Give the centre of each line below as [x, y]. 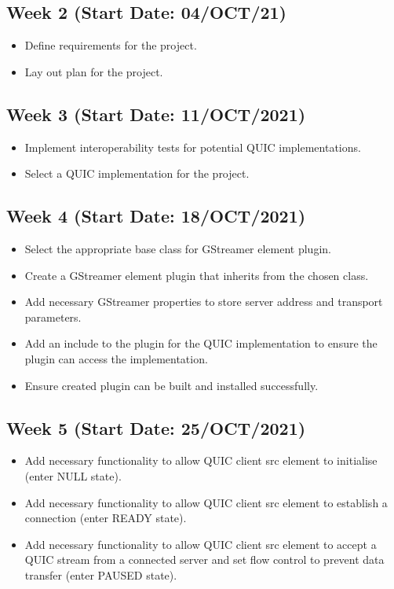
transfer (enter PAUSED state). [101, 574]
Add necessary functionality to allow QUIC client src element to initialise [201, 460]
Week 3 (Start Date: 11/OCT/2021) [156, 114]
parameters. [53, 317]
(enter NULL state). [73, 475]
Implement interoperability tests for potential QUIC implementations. [193, 147]
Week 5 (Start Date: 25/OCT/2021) [156, 427]
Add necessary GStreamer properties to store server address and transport [204, 302]
